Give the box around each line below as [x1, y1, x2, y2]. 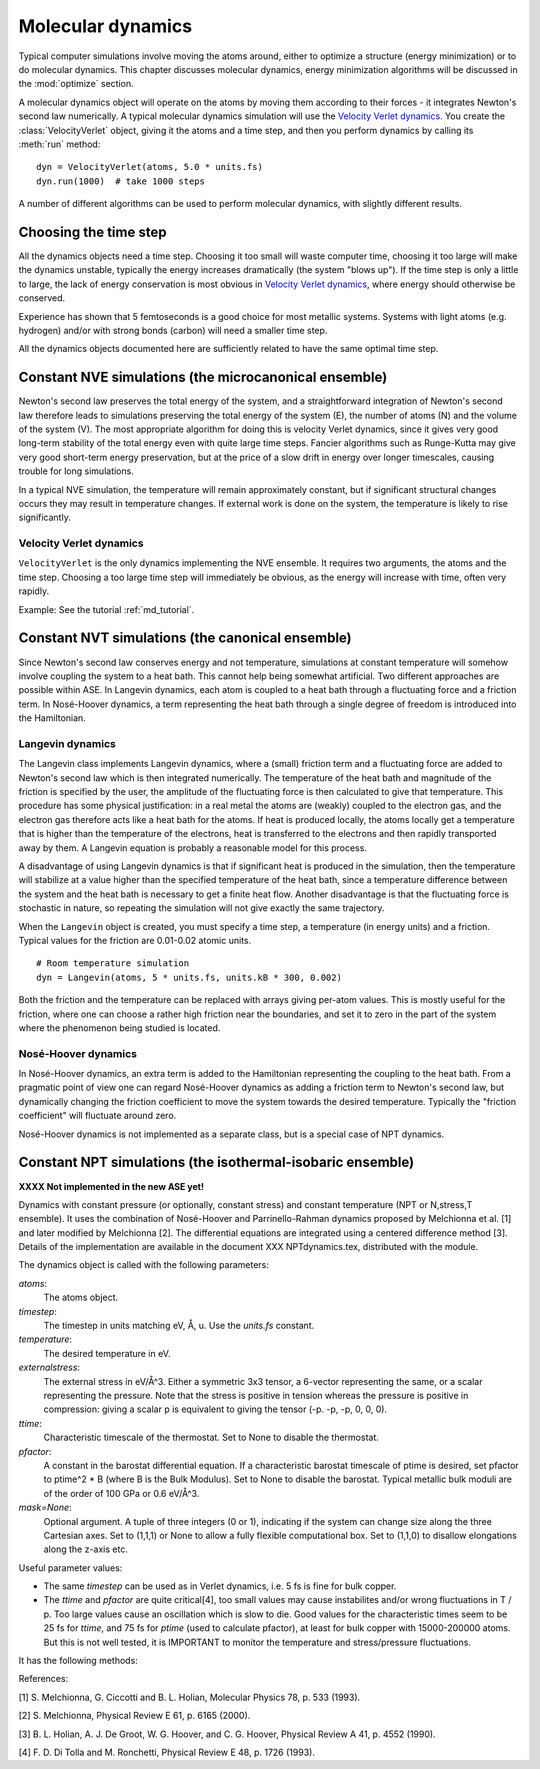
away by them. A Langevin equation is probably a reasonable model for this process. [18, 841, 367, 854]
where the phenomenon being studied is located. [18, 1021, 221, 1034]
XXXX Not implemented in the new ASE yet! [18, 1180, 205, 1192]
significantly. [18, 511, 72, 524]
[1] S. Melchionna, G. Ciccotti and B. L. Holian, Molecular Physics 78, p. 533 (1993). [18, 1691, 361, 1703]
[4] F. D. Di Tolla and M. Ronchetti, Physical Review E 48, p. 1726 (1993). [18, 1746, 315, 1758]
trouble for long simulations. [18, 465, 134, 477]
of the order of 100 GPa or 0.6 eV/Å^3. [43, 1487, 200, 1499]
